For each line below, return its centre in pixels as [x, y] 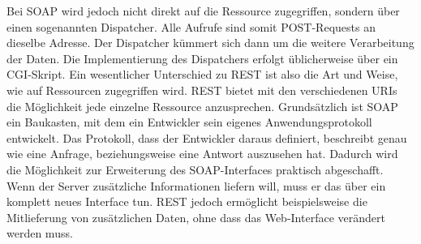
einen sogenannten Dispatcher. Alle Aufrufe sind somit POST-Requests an [191, 26]
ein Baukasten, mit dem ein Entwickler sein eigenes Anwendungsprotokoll [189, 122]
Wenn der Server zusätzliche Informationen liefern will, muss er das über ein [196, 185]
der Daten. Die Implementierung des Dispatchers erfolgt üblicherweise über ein [202, 58]
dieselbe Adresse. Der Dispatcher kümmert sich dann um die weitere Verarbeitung [210, 43]
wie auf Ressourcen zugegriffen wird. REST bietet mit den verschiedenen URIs [202, 90]
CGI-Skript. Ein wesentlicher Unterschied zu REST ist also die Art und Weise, [202, 74]
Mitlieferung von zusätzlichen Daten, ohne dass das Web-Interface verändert [196, 217]
